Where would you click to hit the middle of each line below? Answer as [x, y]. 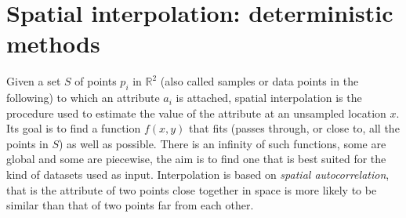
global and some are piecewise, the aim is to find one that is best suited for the [196, 159]
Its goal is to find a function [74, 128]
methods [53, 44]
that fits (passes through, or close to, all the [294, 128]
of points [96, 81]
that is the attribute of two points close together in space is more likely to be [192, 189]
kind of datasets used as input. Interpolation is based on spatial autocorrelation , [198, 174]
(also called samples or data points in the [259, 81]
